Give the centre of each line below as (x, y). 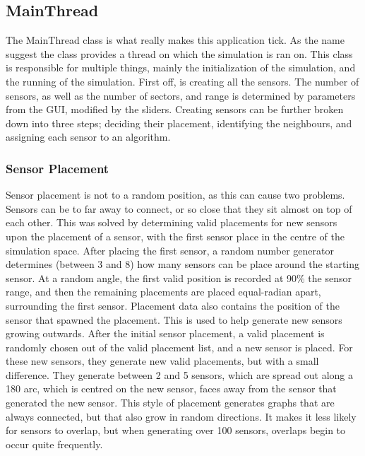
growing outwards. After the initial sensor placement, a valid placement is (165, 333)
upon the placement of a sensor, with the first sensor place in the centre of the (175, 236)
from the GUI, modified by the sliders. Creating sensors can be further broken (175, 109)
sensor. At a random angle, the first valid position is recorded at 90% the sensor (179, 277)
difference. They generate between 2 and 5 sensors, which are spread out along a (179, 374)
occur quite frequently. (54, 444)
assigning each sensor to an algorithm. (88, 137)
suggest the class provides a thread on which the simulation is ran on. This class (179, 53)
